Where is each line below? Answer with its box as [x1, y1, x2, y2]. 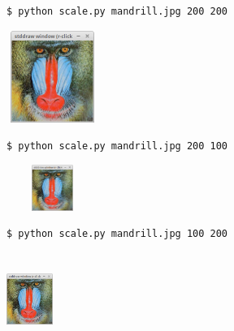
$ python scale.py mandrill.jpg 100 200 [6, 228, 228, 240]
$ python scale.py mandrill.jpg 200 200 [6, 6, 228, 17]
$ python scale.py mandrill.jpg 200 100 [6, 140, 228, 152]
